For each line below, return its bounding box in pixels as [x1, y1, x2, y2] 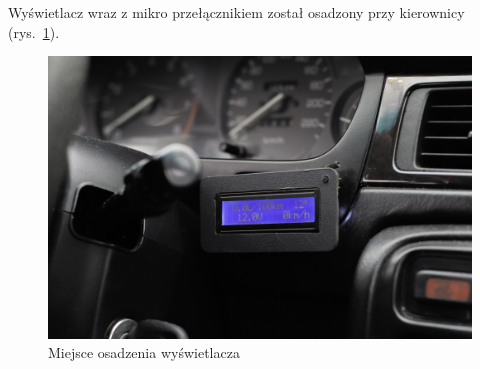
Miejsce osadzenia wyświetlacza [48, 342, 240, 363]
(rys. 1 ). [8, 21, 60, 42]
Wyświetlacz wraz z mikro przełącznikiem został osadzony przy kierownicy [8, 2, 465, 22]
